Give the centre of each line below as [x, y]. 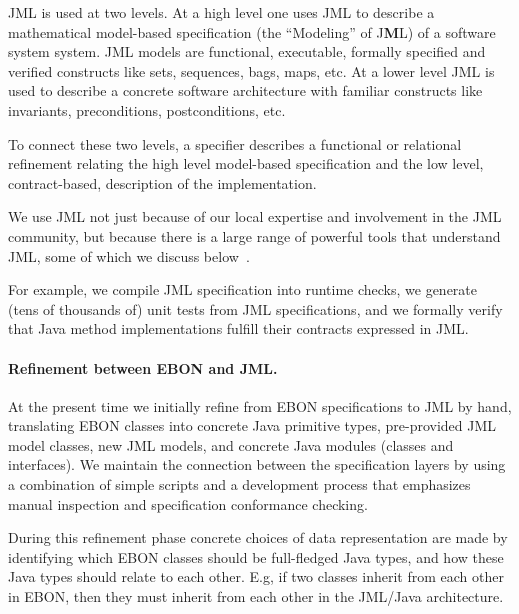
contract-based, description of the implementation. [162, 182]
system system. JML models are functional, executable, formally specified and [247, 51]
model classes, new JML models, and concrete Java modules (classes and [231, 444]
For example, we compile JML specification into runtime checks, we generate [243, 289]
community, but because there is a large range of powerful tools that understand [254, 235]
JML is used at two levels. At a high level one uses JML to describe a [221, 12]
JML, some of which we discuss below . [129, 255]
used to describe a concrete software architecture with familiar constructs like [245, 90]
